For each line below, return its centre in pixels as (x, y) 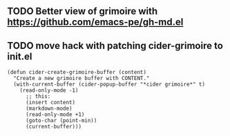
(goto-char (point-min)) (61, 121)
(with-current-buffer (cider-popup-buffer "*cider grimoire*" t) (109, 85)
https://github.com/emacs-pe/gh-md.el (95, 22)
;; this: (38, 97)
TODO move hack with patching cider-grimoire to (115, 45)
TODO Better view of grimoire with (83, 11)
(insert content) (50, 103)
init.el (20, 56)
